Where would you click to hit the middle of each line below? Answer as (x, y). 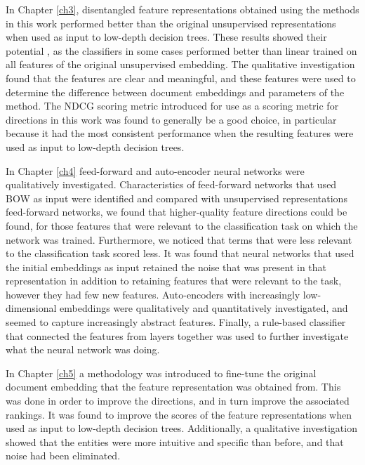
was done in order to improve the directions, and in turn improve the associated (178, 401)
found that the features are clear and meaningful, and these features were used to (181, 78)
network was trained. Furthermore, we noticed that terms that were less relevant (179, 239)
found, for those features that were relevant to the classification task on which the (182, 225)
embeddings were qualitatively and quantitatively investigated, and (204, 308)
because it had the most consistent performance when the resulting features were (180, 133)
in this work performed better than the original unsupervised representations (171, 23)
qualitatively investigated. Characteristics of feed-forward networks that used (171, 184)
